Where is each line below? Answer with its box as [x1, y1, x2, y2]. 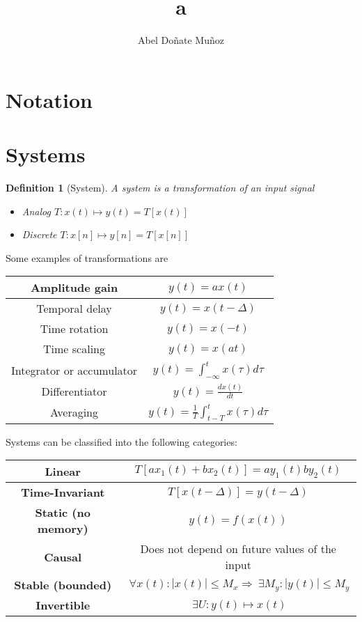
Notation [6, 85, 93, 114]
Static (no [35, 504, 90, 521]
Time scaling [43, 341, 106, 357]
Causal [44, 548, 82, 565]
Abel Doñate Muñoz [138, 33, 224, 47]
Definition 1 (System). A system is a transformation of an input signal [6, 180, 315, 195]
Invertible [36, 597, 90, 614]
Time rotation [40, 320, 109, 337]
